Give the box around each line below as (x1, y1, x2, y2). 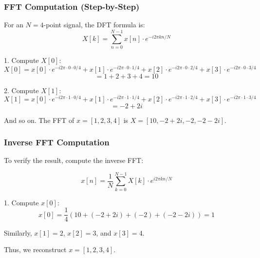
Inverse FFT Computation (4, 136, 110, 148)
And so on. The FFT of (4, 115, 74, 125)
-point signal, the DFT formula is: (43, 20, 145, 30)
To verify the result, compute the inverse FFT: (4, 155, 144, 165)
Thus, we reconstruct (4, 244, 67, 255)
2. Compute (4, 85, 39, 95)
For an (4, 20, 23, 30)
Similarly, (4, 228, 32, 238)
